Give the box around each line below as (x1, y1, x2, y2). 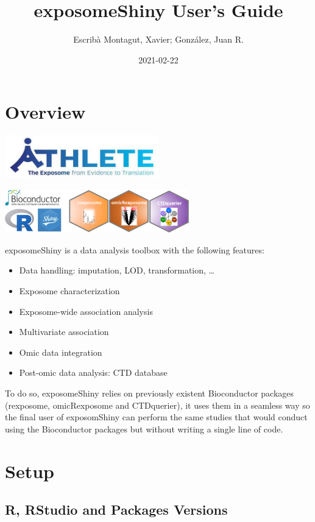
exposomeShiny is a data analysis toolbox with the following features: (5, 243, 264, 256)
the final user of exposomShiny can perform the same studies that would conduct (5, 411, 308, 423)
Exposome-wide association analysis (19, 305, 153, 317)
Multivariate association (19, 325, 109, 338)
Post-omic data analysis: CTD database (19, 366, 168, 379)
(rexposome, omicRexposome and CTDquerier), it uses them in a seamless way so (5, 398, 310, 411)
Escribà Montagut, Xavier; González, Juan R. (73, 33, 244, 46)
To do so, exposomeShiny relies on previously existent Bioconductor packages (5, 387, 294, 400)
